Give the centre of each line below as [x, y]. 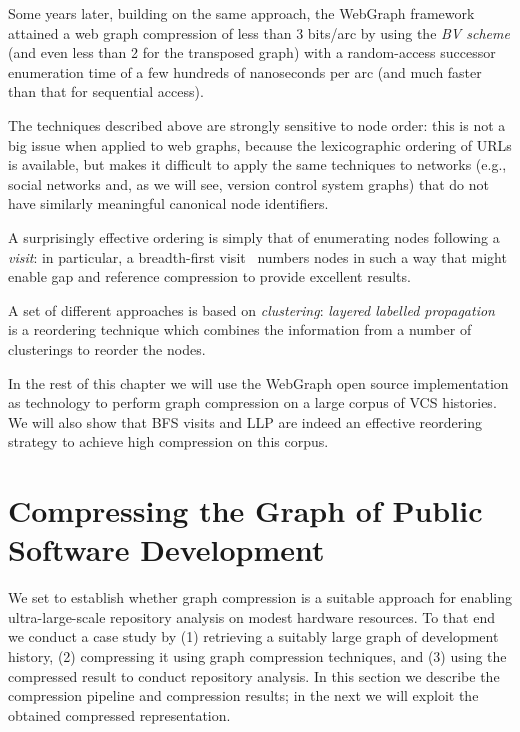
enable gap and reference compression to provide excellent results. [209, 276]
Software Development [166, 549]
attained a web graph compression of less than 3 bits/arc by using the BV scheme [259, 32]
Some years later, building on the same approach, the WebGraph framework [241, 13]
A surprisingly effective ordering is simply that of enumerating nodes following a [254, 236]
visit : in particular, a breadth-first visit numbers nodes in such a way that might [257, 256]
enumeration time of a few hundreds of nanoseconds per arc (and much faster [245, 71]
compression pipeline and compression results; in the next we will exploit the [243, 695]
